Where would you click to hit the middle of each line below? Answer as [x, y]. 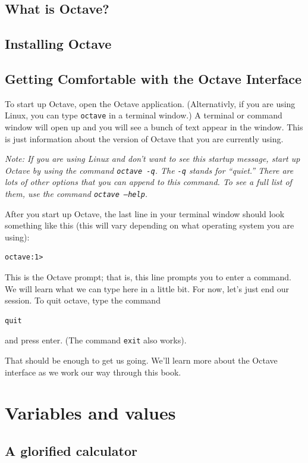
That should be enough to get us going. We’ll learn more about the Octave [141, 360]
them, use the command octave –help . [76, 194]
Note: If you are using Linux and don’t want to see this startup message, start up [153, 159]
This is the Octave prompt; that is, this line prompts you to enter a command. [148, 277]
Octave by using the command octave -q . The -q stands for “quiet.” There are [149, 170]
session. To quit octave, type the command [83, 300]
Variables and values [90, 413]
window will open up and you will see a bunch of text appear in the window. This [154, 127]
